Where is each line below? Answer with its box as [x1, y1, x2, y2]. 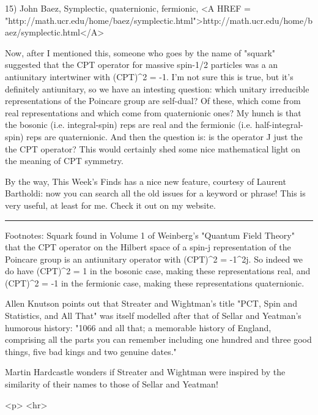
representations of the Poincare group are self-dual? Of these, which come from [5, 94, 301, 107]
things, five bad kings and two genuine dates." [5, 345, 177, 357]
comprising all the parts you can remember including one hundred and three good [5, 333, 312, 346]
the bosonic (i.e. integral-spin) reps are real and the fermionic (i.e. [5, 118, 253, 131]
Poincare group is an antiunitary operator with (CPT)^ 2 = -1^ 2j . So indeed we [5, 252, 303, 265]
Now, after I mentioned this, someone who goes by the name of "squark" [5, 46, 276, 59]
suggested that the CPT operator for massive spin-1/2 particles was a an [5, 58, 278, 71]
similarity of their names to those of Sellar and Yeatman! [5, 378, 218, 391]
